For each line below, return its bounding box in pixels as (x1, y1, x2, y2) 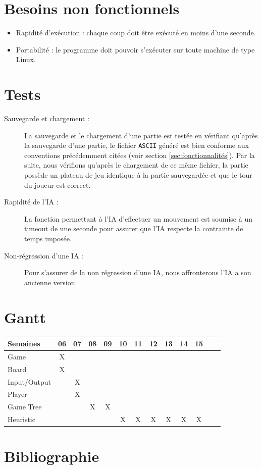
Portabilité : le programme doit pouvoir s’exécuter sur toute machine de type (16, 44, 255, 55)
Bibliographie (4, 446, 99, 466)
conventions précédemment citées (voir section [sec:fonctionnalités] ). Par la (24, 149, 255, 160)
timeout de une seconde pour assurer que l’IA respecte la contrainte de (24, 223, 243, 234)
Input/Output (8, 376, 51, 387)
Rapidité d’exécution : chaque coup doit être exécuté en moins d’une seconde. (16, 27, 256, 38)
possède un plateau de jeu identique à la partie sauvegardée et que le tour (24, 170, 252, 180)
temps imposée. (24, 233, 72, 244)
